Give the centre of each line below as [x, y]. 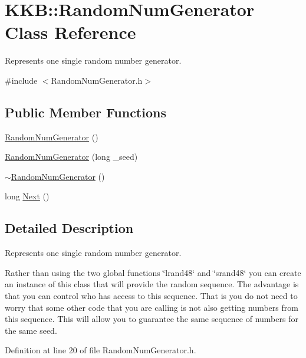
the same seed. [31, 330]
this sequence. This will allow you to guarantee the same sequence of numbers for [152, 319]
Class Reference [70, 32]
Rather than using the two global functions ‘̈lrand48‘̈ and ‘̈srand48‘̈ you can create [153, 272]
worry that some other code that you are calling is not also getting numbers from [152, 307]
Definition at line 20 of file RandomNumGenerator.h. [101, 350]
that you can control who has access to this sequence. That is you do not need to [151, 296]
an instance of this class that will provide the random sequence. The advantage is [152, 284]
